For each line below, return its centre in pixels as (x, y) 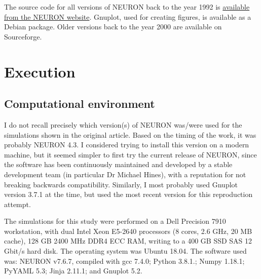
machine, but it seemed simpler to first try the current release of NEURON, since (130, 154)
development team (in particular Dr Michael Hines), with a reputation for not (125, 174)
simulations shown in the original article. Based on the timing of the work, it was (130, 134)
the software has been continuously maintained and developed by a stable (118, 164)
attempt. (17, 204)
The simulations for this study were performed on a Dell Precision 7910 (115, 221)
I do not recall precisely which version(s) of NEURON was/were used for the (123, 124)
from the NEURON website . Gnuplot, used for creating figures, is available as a (128, 16)
